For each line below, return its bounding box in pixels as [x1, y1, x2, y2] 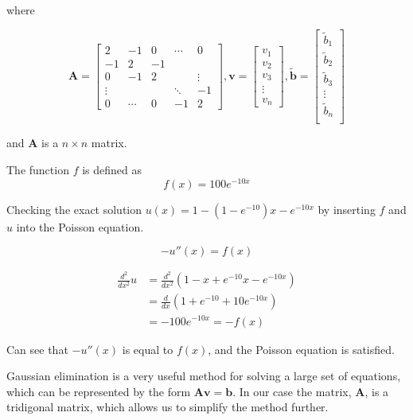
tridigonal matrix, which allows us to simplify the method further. [6, 399, 329, 415]
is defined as [82, 161, 142, 178]
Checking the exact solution [6, 200, 142, 217]
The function [6, 161, 69, 178]
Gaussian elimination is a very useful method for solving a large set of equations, [6, 367, 401, 384]
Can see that [6, 340, 68, 357]
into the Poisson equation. [16, 218, 144, 235]
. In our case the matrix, [232, 383, 352, 399]
